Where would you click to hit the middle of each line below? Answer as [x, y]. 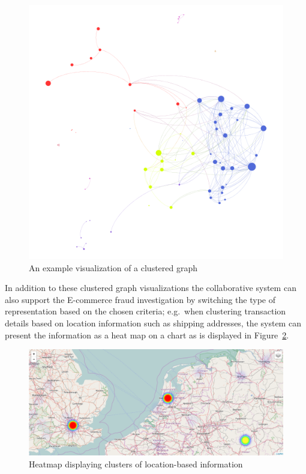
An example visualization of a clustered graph [113, 267]
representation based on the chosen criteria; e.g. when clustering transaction [145, 311]
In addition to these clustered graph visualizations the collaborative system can [151, 288]
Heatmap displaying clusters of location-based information [136, 463]
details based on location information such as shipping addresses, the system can [153, 322]
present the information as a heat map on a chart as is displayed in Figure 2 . [147, 334]
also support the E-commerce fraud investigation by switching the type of [140, 299]
